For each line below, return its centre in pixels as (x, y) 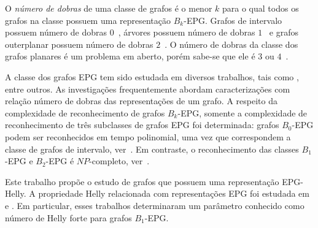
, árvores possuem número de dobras (187, 32)
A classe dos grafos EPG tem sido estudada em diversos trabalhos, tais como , (152, 76)
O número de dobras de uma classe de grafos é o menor (109, 8)
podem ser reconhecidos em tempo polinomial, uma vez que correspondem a (148, 136)
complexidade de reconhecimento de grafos (85, 112)
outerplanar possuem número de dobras (79, 44)
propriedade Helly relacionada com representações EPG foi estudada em (174, 193)
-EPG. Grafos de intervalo (233, 20)
